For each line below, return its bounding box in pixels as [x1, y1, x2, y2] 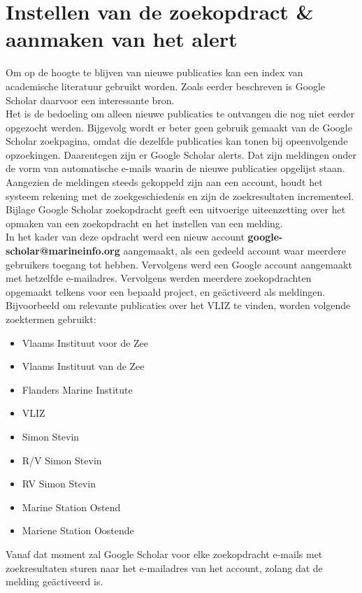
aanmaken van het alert [6, 24, 238, 53]
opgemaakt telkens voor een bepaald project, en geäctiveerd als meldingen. [6, 284, 326, 299]
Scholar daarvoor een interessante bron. [6, 92, 175, 107]
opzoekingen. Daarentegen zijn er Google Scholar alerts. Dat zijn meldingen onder [6, 147, 357, 162]
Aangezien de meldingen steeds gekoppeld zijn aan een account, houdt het [6, 175, 323, 190]
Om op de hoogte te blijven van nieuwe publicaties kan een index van [6, 65, 303, 80]
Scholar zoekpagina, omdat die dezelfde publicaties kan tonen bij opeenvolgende [6, 134, 348, 148]
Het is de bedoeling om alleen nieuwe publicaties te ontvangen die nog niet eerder [6, 106, 355, 121]
